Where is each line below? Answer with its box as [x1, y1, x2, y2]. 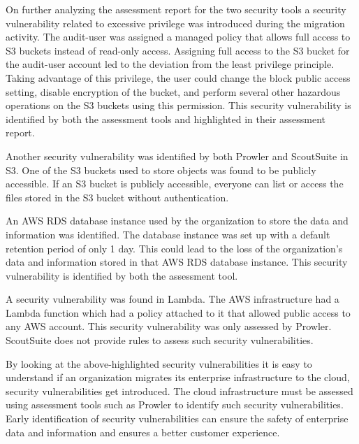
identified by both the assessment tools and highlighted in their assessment [6, 111, 326, 126]
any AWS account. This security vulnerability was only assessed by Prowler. [6, 319, 332, 334]
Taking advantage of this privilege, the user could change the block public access [6, 70, 351, 85]
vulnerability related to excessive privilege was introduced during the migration [6, 15, 345, 30]
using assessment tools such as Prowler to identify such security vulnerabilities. [6, 397, 344, 412]
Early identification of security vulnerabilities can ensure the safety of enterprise [6, 411, 349, 426]
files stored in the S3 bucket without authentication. [6, 189, 229, 204]
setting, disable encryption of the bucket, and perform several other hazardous [6, 84, 341, 99]
